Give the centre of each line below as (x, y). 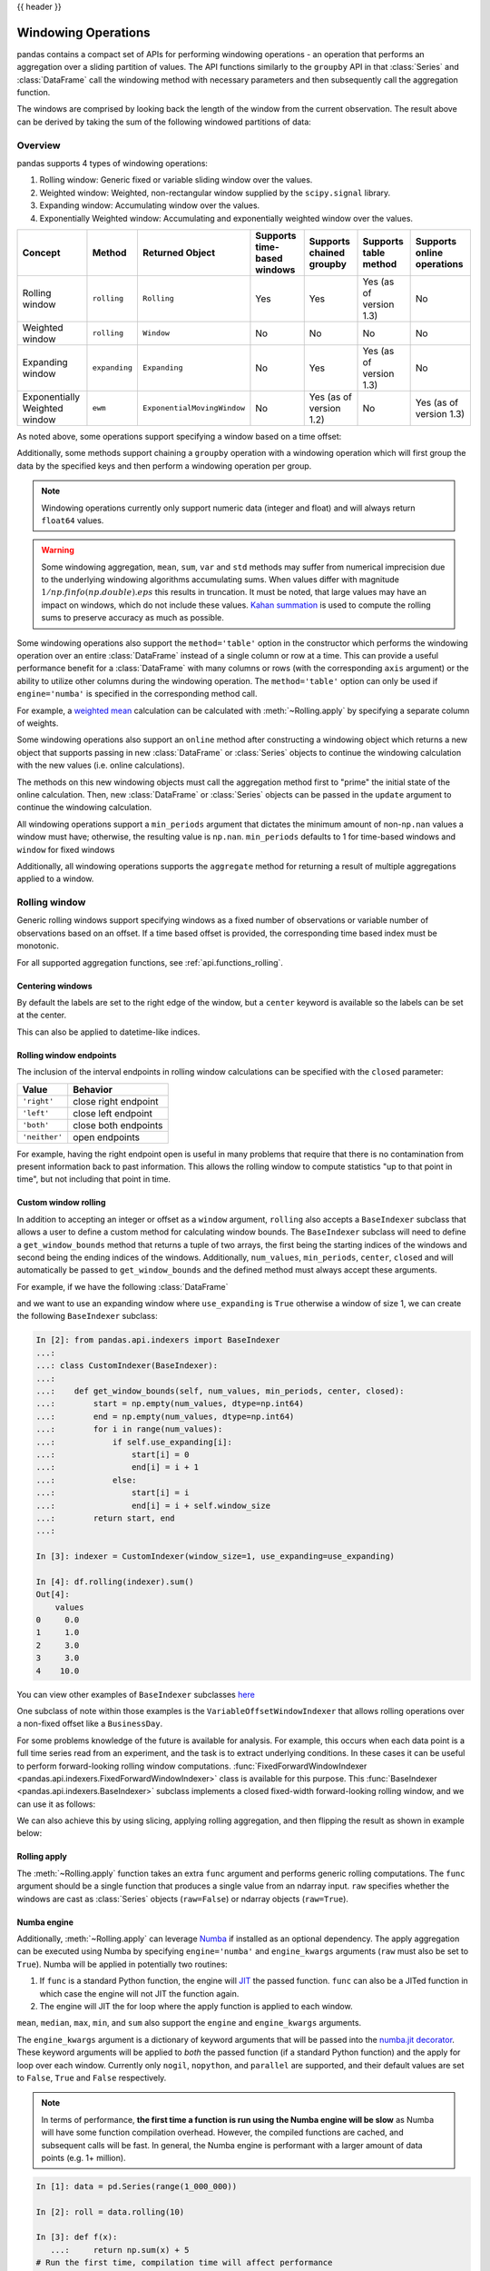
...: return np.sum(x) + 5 (120, 2250)
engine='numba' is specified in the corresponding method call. (137, 694)
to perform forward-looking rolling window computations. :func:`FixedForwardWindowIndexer (192, 1766)
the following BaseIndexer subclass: (87, 1316)
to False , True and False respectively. (92, 2078)
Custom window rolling (61, 1203)
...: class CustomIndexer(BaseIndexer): (127, 1366)
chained (327, 253)
